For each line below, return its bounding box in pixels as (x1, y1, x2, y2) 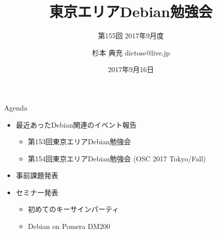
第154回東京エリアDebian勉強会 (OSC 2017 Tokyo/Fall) (28, 153, 206, 163)
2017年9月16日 (108, 64, 154, 75)
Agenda (4, 102, 28, 112)
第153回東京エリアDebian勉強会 (28, 136, 131, 147)
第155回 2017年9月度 (98, 30, 164, 41)
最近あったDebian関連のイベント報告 (16, 119, 137, 130)
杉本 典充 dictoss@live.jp (92, 47, 170, 57)
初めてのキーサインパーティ (28, 204, 119, 214)
